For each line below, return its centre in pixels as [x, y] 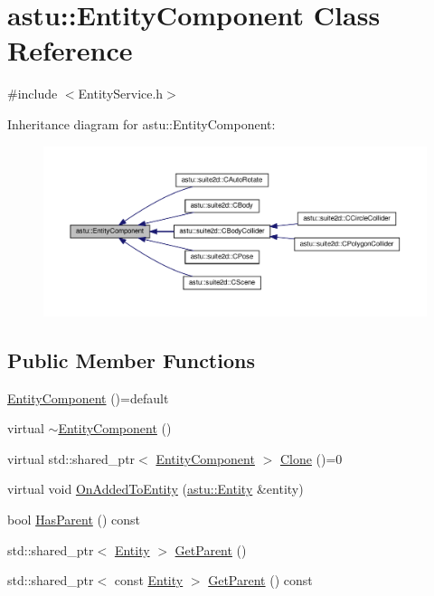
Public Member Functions [131, 359]
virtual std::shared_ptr [71, 458]
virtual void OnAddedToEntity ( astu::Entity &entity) [156, 489]
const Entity [149, 580]
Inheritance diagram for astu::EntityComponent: [142, 123]
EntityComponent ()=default [88, 397]
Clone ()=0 [311, 458]
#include [33, 94]
